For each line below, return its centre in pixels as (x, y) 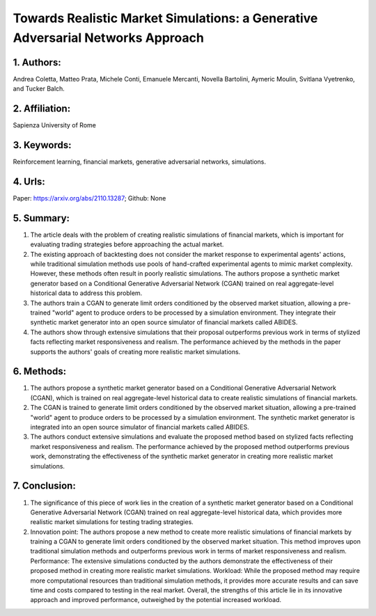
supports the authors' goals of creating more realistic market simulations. (135, 352)
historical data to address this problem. (86, 293)
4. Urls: (29, 181)
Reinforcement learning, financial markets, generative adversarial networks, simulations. (139, 162)
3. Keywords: (42, 145)
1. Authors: (37, 62)
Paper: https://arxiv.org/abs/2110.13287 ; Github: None (89, 198)
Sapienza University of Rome (55, 125)
